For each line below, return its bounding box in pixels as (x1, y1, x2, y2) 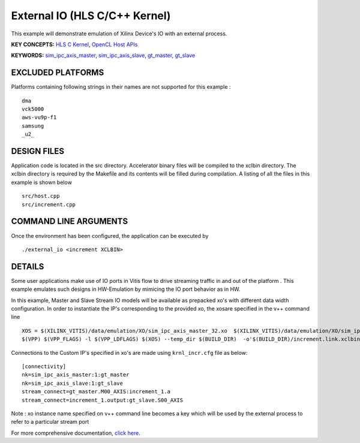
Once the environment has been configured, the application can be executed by (11, 232, 209, 239)
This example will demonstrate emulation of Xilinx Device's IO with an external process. (11, 30, 227, 37)
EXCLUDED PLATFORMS (11, 68, 104, 78)
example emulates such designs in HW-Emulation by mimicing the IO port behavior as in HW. (11, 285, 241, 293)
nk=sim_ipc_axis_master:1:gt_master (22, 372, 130, 378)
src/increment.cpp (22, 201, 76, 208)
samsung (22, 122, 44, 129)
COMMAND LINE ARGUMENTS (11, 216, 128, 227)
